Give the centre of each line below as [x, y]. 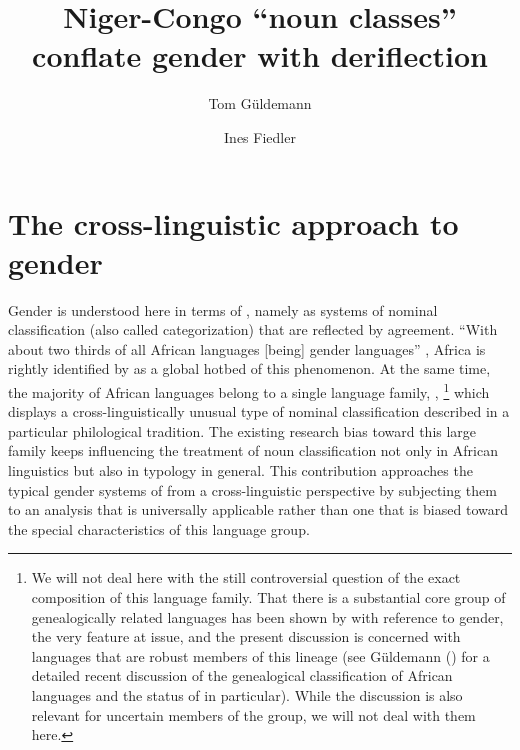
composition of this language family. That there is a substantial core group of [268, 597]
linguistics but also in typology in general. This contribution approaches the [240, 470]
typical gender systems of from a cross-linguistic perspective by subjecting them [252, 489]
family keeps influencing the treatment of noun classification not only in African [253, 450]
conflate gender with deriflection [260, 55]
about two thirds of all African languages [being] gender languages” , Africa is [247, 348]
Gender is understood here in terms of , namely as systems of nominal [223, 309]
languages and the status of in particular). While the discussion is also [247, 694]
